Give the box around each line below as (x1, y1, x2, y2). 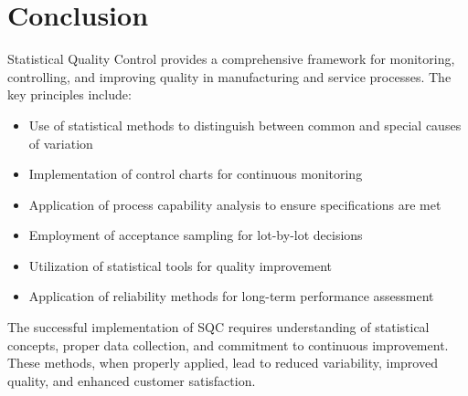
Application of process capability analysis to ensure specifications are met (28, 194, 441, 214)
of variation (28, 133, 93, 152)
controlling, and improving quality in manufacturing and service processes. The (7, 67, 452, 86)
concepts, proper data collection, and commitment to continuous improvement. (7, 335, 449, 354)
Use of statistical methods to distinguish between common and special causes (28, 115, 462, 134)
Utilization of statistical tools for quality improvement (28, 255, 333, 275)
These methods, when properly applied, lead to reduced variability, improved (7, 353, 438, 372)
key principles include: (7, 85, 132, 104)
